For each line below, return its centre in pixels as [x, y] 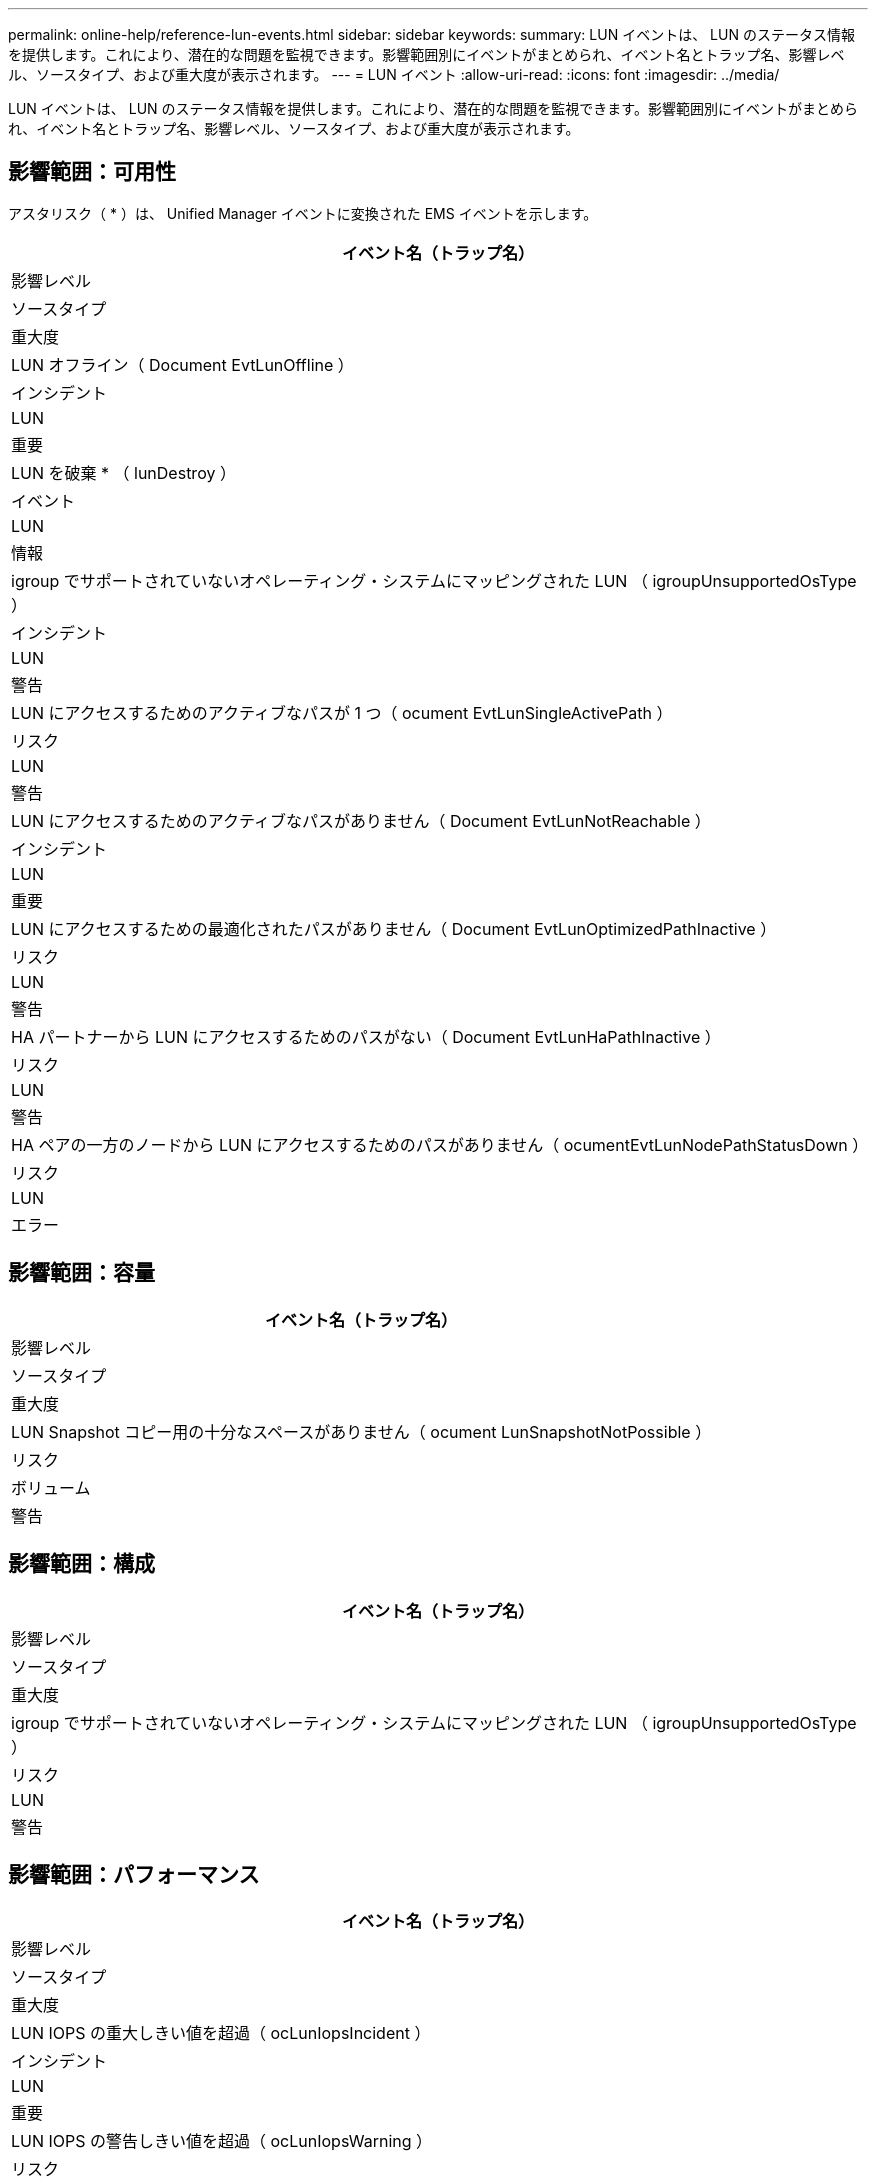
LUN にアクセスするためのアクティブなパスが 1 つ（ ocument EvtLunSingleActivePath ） [342, 712]
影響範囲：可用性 [92, 172]
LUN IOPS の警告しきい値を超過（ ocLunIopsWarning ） [222, 2141]
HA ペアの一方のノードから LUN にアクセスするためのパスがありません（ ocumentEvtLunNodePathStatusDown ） [440, 1144]
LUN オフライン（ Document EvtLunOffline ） [182, 364]
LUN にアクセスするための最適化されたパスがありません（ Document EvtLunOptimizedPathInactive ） [394, 928]
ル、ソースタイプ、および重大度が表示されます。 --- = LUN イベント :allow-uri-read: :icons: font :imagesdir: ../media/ [394, 74]
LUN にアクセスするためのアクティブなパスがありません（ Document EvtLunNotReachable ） [361, 820]
